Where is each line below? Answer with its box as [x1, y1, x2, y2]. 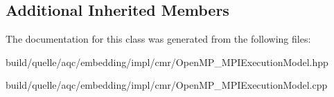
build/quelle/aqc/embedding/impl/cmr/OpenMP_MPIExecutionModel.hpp [6, 54, 328, 69]
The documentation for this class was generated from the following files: [6, 32, 311, 46]
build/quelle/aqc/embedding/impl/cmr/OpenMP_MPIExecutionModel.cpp [6, 78, 328, 92]
